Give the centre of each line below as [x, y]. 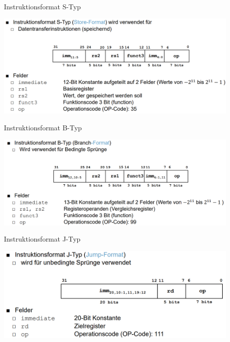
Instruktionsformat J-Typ [42, 239]
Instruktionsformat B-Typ [43, 128]
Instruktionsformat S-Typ [42, 6]
